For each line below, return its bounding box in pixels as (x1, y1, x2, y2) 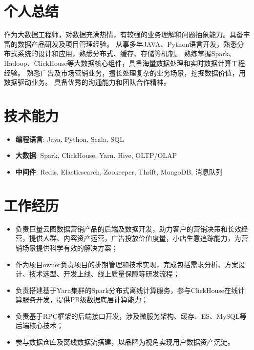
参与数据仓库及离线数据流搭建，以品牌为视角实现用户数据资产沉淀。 (15, 337, 234, 347)
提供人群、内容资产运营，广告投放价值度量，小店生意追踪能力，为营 (29, 233, 248, 243)
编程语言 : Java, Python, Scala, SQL (15, 134, 124, 144)
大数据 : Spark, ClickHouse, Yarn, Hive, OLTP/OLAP (15, 150, 177, 160)
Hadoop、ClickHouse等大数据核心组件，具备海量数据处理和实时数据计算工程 (4, 58, 245, 68)
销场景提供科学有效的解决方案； (15, 242, 118, 253)
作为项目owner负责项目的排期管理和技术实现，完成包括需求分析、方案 (15, 259, 238, 269)
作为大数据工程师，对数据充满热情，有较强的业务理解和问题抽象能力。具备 (4, 29, 243, 39)
